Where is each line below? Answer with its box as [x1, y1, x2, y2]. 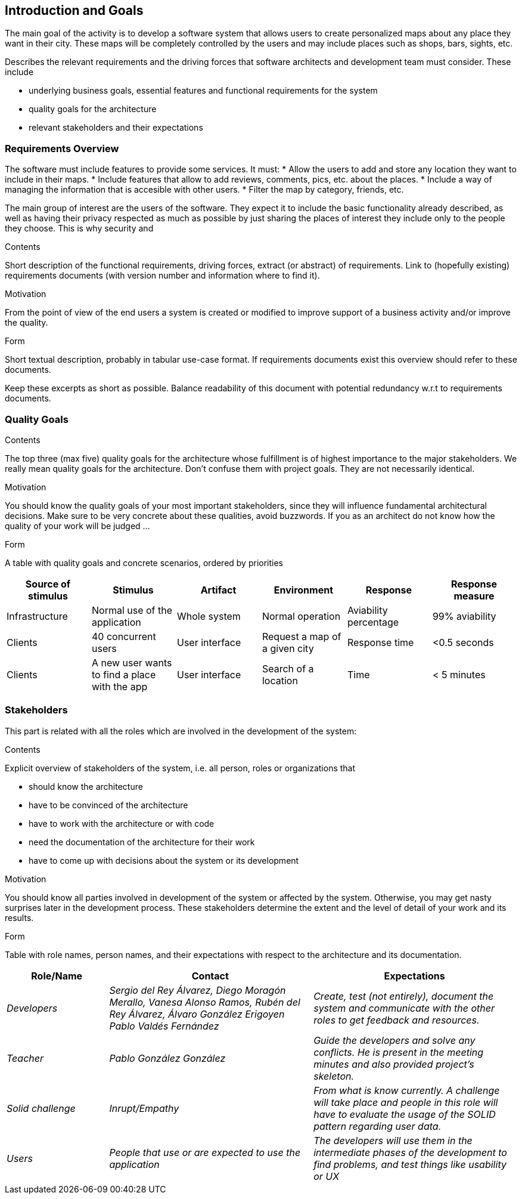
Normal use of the [91, 604, 173, 616]
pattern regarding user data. [313, 1120, 442, 1132]
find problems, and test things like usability [313, 1158, 507, 1170]
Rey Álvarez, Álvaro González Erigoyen [109, 1008, 285, 1020]
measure [453, 589, 495, 602]
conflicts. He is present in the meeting [313, 1046, 484, 1058]
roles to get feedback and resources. [313, 1013, 480, 1026]
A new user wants [91, 656, 172, 669]
